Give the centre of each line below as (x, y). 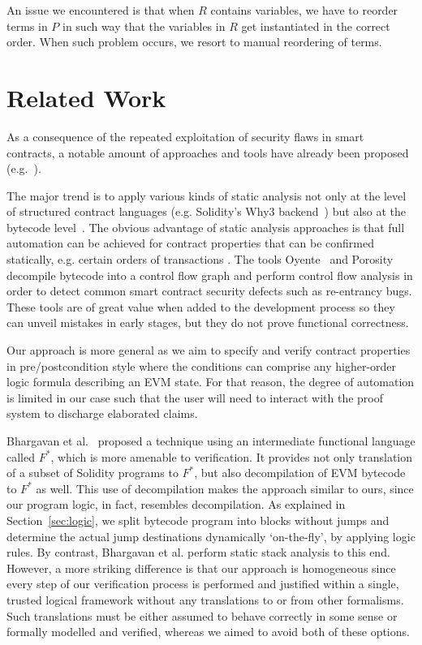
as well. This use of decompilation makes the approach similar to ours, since (225, 488)
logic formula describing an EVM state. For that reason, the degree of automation (211, 382)
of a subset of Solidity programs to (93, 473)
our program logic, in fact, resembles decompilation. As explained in (176, 504)
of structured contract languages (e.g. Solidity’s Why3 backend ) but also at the (207, 211)
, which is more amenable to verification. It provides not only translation (232, 456)
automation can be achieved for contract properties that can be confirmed (190, 243)
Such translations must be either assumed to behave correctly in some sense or (202, 615)
